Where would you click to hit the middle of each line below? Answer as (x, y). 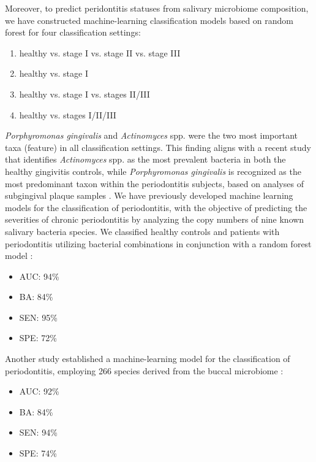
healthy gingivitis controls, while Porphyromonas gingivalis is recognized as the (153, 171)
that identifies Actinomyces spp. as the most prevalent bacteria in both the (145, 159)
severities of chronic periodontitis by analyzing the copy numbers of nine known (155, 219)
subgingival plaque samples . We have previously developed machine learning (149, 195)
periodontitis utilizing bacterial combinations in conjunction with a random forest (158, 243)
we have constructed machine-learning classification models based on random (149, 20)
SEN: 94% (38, 432)
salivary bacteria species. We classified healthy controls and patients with (142, 231)
